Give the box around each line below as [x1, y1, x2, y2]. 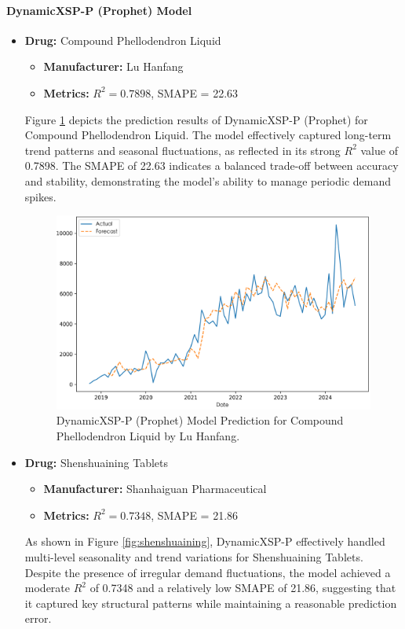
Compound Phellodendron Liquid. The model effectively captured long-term [24, 127, 392, 143]
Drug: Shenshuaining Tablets [24, 454, 168, 470]
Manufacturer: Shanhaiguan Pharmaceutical [43, 480, 267, 497]
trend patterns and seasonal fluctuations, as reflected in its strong [24, 142, 341, 158]
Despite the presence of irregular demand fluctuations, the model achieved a [24, 564, 391, 580]
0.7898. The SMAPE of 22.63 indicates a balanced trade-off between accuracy [24, 157, 399, 174]
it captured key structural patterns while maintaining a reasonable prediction [24, 594, 397, 611]
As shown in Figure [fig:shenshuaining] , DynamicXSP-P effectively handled [24, 533, 385, 550]
